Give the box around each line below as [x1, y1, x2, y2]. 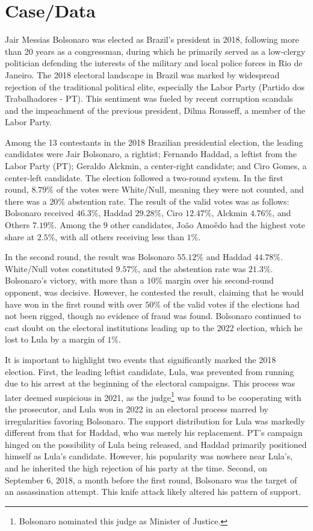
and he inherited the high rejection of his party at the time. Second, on [5, 461, 267, 474]
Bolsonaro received [5, 206, 74, 219]
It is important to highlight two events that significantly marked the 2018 [5, 353, 276, 365]
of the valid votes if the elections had [163, 297, 300, 310]
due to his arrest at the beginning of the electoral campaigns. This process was [5, 377, 296, 390]
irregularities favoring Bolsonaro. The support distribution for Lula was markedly [5, 414, 305, 427]
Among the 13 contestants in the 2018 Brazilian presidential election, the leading [5, 135, 303, 148]
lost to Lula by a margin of [5, 333, 105, 346]
